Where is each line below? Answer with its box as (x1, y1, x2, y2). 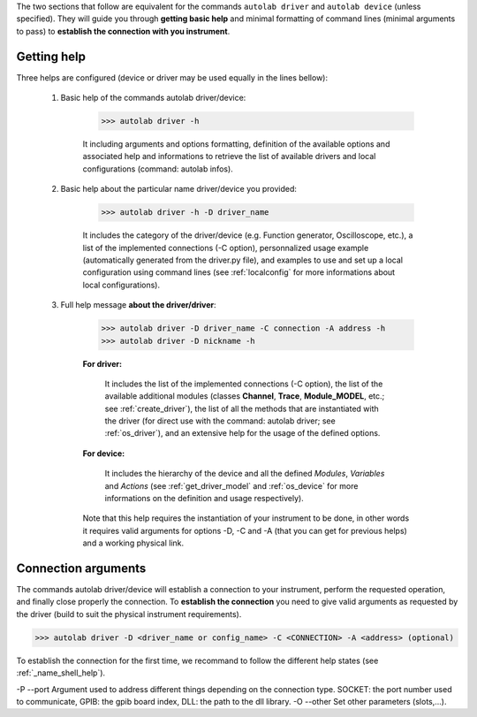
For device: (82, 447, 125, 459)
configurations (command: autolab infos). (82, 164, 233, 174)
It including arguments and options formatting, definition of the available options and (82, 139, 390, 149)
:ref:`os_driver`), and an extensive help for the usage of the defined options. (104, 428, 381, 439)
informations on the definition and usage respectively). (104, 493, 304, 504)
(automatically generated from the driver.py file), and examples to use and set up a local (82, 255, 404, 265)
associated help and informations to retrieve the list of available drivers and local (82, 151, 376, 162)
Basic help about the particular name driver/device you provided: (60, 184, 298, 195)
